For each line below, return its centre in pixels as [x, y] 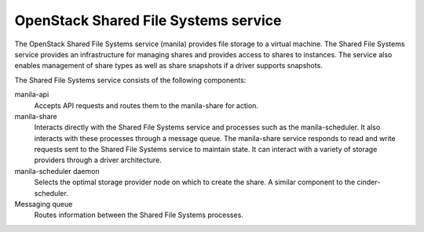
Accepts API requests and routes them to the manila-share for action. [146, 105]
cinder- [369, 182]
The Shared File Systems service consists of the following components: [130, 80]
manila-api [32, 95]
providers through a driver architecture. [98, 160]
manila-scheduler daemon [57, 171]
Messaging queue [44, 205]
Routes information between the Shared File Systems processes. [139, 215]
